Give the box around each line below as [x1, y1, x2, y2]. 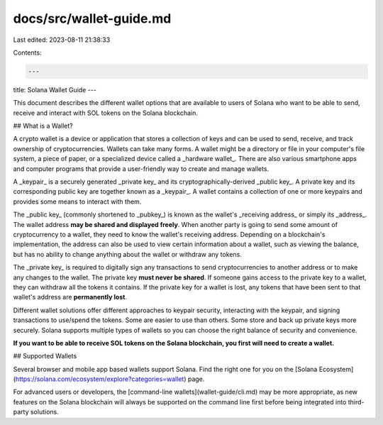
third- [348, 397, 365, 406]
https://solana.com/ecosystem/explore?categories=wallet [15, 375, 184, 383]
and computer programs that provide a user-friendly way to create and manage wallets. [13, 164, 270, 173]
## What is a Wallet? [13, 121, 74, 131]
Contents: [13, 48, 42, 57]
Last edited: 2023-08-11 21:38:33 [13, 35, 111, 44]
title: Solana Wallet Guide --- [13, 85, 97, 94]
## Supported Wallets [13, 352, 77, 360]
